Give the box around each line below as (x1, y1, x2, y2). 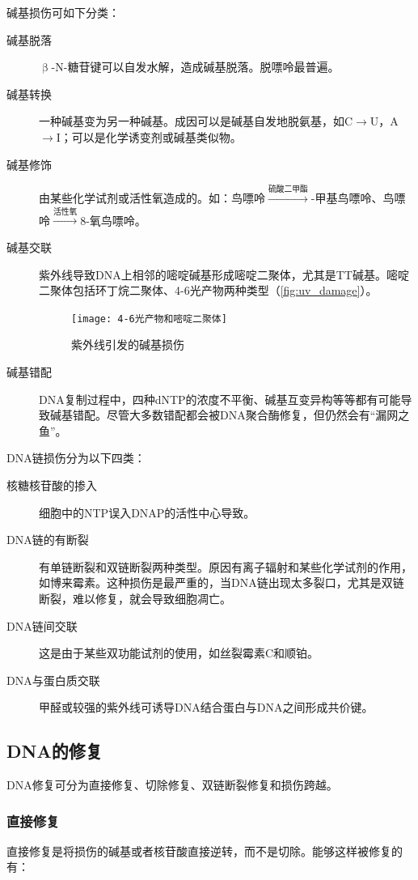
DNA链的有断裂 (6, 531, 89, 548)
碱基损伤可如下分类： (6, 4, 120, 20)
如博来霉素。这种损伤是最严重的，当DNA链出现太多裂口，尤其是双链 (39, 574, 404, 591)
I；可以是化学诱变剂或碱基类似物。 (56, 128, 242, 145)
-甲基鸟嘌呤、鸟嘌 (310, 189, 406, 206)
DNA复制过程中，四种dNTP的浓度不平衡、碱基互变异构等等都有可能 (39, 390, 401, 407)
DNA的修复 (6, 738, 103, 763)
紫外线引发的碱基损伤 (71, 336, 184, 353)
